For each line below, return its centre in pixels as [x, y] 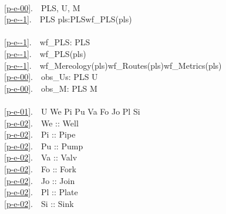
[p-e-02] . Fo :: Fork [40, 168]
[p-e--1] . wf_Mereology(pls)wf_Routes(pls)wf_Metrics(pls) [113, 65]
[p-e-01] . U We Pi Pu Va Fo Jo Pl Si [72, 111]
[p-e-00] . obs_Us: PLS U [51, 77]
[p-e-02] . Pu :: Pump [44, 146]
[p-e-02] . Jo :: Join [40, 180]
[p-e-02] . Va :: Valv [41, 157]
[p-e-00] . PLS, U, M [42, 7]
